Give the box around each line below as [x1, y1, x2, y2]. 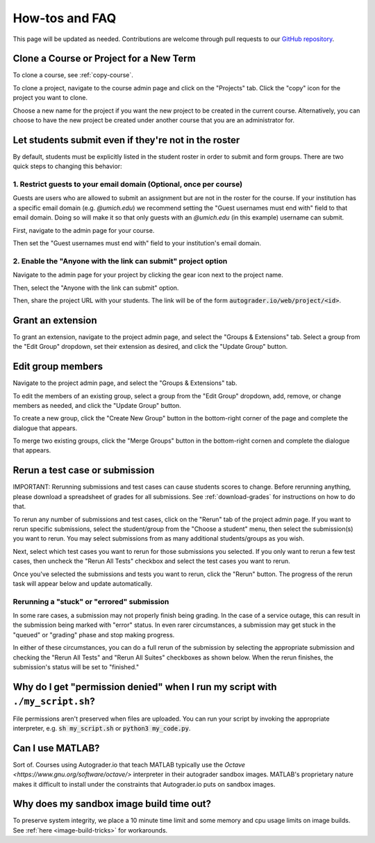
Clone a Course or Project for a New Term [12, 53, 196, 65]
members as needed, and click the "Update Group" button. [12, 401, 182, 409]
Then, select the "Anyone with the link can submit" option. [12, 284, 179, 292]
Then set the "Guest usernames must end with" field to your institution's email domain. [12, 239, 262, 247]
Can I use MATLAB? [12, 742, 100, 754]
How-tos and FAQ [12, 10, 117, 26]
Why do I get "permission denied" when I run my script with [12, 681, 277, 693]
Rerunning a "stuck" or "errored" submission [12, 596, 169, 606]
